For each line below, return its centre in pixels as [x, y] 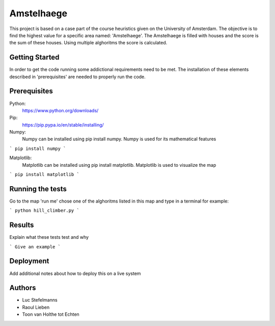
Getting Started [34, 57]
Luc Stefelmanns [40, 300]
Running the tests [38, 189]
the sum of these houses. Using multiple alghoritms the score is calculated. [88, 43]
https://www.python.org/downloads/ [60, 110]
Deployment [29, 261]
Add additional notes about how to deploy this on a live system [75, 273]
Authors [23, 288]
